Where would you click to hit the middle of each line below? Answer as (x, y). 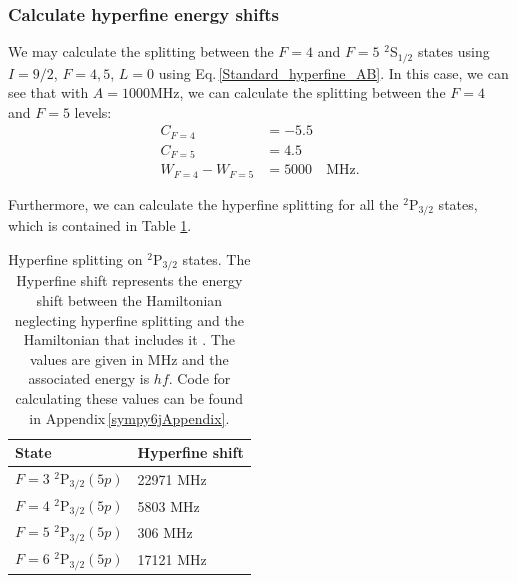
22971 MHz (172, 478)
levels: (93, 111)
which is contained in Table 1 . (100, 225)
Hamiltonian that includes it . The (129, 339)
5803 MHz (168, 505)
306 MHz (165, 532)
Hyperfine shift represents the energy (129, 280)
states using (453, 51)
